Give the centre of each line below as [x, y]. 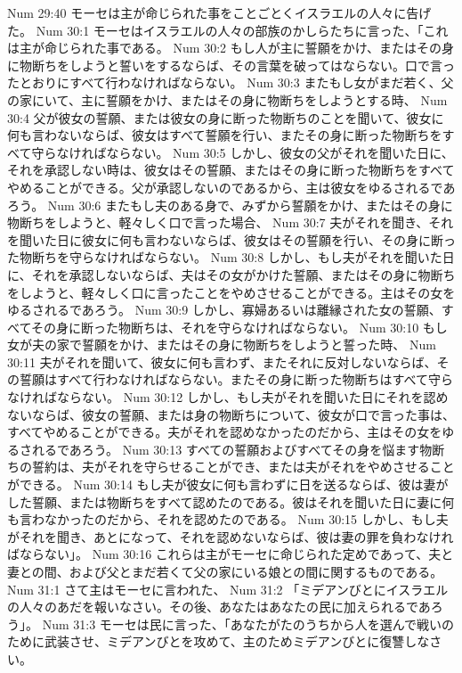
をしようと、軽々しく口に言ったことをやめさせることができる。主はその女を [231, 292]
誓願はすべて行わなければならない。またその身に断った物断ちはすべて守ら [236, 379]
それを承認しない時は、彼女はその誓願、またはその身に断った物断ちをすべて [231, 170]
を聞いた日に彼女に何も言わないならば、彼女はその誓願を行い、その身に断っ [231, 239]
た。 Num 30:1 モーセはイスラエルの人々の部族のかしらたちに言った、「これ [228, 30]
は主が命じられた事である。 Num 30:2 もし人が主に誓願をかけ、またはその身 [231, 48]
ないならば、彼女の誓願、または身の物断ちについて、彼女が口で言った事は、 [231, 414]
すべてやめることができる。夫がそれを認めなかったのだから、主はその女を [225, 432]
